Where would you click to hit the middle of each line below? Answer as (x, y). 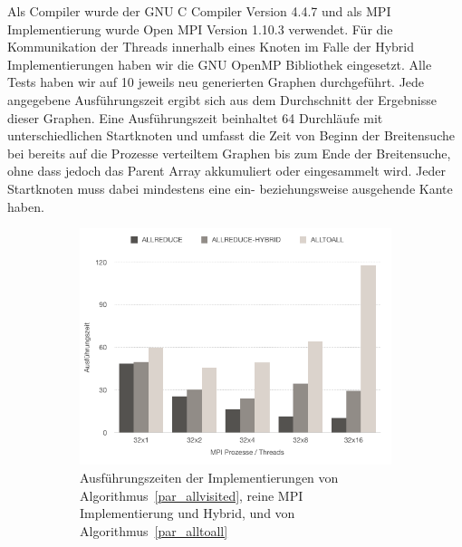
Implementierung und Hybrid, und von (188, 513)
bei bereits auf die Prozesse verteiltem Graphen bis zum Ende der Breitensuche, (229, 153)
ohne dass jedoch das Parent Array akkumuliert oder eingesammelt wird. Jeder (226, 171)
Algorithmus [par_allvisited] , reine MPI (192, 495)
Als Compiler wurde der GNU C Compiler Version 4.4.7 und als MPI (199, 11)
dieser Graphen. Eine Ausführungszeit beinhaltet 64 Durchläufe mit (195, 117)
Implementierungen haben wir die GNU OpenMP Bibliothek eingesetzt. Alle (220, 64)
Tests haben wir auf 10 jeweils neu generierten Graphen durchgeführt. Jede (216, 82)
